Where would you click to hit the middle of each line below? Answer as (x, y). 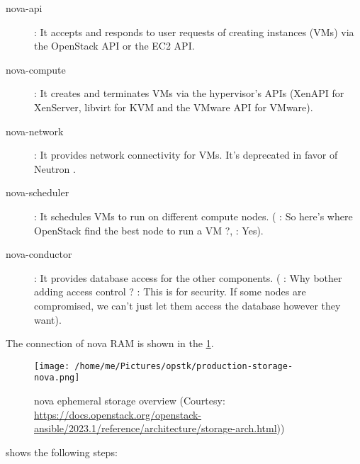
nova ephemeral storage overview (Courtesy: (130, 400)
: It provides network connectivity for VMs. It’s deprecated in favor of (186, 155)
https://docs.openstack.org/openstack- (118, 414)
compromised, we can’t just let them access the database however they (187, 305)
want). (48, 319)
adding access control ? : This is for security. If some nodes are (170, 292)
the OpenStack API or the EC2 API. (114, 46)
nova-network (35, 131)
